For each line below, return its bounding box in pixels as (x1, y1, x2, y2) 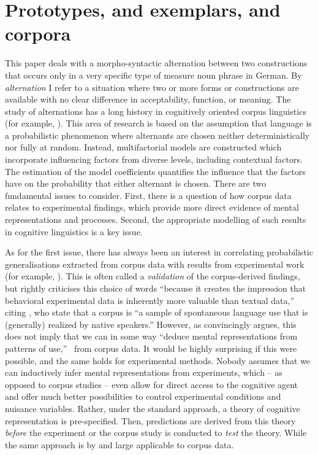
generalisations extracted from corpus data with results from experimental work (5, 257, 305, 270)
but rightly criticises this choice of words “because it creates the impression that (5, 282, 306, 294)
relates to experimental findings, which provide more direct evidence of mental (5, 201, 299, 214)
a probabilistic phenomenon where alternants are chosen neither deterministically (5, 128, 310, 141)
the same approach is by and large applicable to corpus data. (5, 438, 234, 451)
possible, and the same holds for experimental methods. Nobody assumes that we (5, 354, 311, 367)
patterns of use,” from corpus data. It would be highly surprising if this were (5, 341, 297, 354)
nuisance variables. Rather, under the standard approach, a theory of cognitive (5, 402, 300, 414)
